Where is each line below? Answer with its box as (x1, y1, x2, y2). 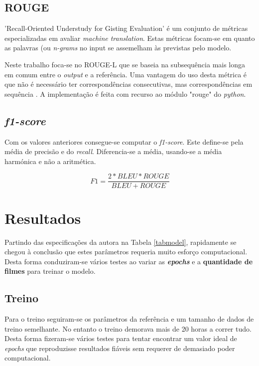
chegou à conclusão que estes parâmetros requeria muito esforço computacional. (4, 246, 248, 257)
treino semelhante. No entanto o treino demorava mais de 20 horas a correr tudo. (4, 323, 252, 334)
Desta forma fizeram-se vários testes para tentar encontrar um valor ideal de (4, 333, 237, 344)
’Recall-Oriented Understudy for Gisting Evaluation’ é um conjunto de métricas (4, 23, 248, 33)
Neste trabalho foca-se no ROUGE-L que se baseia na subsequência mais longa (4, 59, 246, 69)
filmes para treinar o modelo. (4, 266, 96, 276)
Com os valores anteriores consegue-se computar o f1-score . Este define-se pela (4, 136, 244, 147)
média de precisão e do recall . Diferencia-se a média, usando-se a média (4, 146, 222, 157)
